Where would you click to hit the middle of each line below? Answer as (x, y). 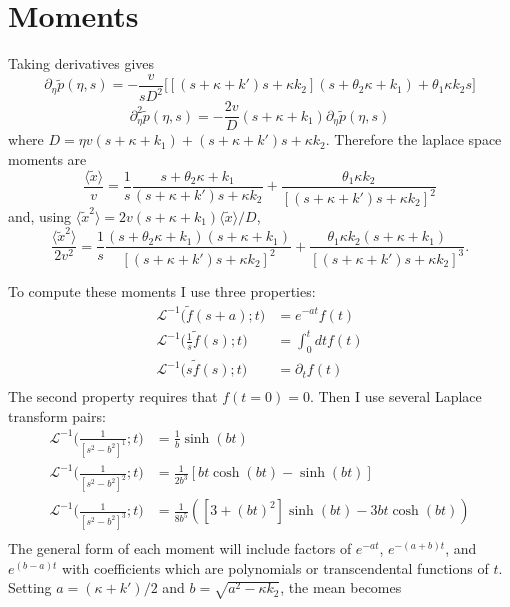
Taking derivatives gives (81, 63)
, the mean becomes (341, 587)
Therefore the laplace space (418, 139)
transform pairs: (57, 415)
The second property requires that (113, 396)
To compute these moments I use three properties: (162, 290)
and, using (40, 216)
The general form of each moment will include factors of (180, 548)
